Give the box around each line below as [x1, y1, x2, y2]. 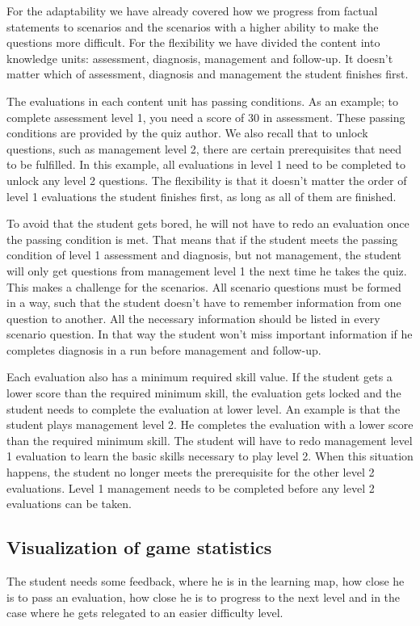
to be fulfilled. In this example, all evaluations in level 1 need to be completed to [6, 156, 406, 173]
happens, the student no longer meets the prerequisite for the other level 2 [6, 464, 375, 481]
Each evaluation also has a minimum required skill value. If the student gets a [6, 368, 393, 385]
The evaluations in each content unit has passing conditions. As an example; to [6, 92, 399, 109]
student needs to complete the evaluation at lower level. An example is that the [6, 400, 401, 417]
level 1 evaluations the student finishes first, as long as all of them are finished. [6, 187, 397, 204]
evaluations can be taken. [6, 495, 132, 512]
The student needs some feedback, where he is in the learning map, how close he [6, 573, 405, 590]
